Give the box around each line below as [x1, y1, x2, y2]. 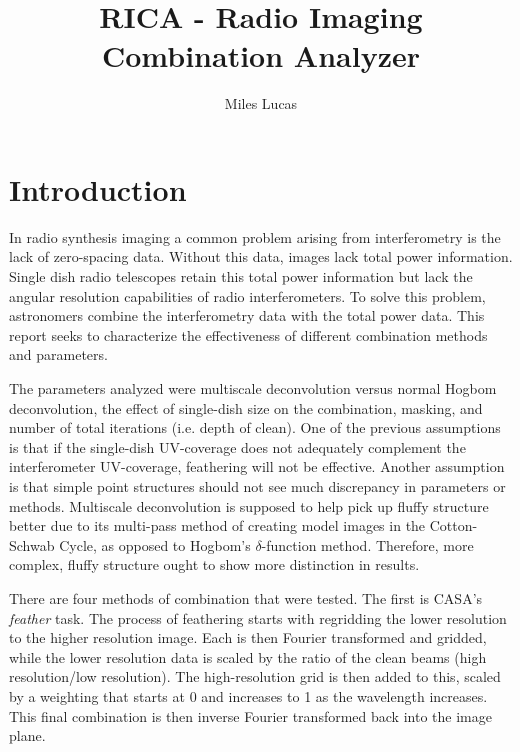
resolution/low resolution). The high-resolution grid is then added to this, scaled [9, 666, 501, 687]
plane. [9, 725, 46, 746]
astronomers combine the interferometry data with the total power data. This [9, 305, 485, 326]
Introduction [9, 168, 187, 209]
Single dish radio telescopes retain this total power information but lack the [9, 266, 473, 287]
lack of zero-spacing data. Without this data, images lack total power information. [9, 246, 513, 267]
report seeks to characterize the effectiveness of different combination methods [9, 324, 488, 345]
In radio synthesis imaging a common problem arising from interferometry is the [9, 226, 501, 247]
